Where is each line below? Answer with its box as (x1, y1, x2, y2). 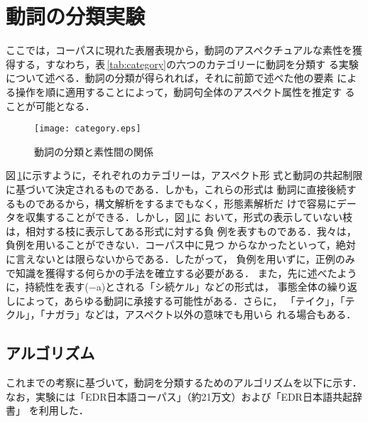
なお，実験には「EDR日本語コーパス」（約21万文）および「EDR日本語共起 (6, 389, 352, 404)
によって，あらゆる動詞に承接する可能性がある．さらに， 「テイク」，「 (15, 293, 345, 308)
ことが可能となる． (6, 98, 95, 113)
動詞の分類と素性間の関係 (34, 144, 153, 158)
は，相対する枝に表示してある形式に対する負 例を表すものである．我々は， (6, 223, 357, 238)
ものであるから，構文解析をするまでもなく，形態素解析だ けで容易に (15, 195, 337, 210)
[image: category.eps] (34, 124, 141, 134)
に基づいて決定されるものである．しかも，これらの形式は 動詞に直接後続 (6, 181, 347, 196)
